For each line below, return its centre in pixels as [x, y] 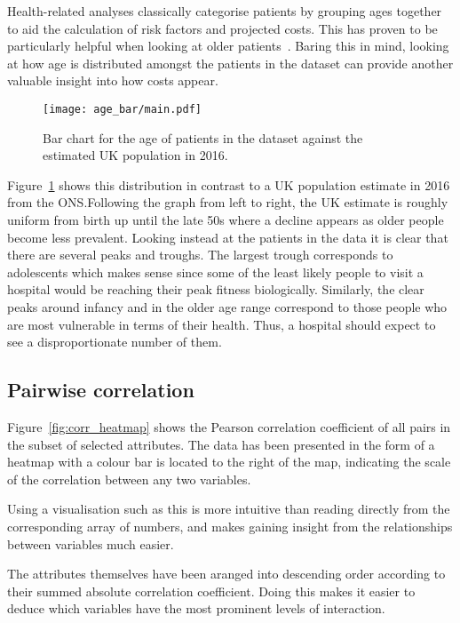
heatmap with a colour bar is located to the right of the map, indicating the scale [229, 462]
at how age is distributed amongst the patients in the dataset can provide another [230, 63]
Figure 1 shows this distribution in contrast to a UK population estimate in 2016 [229, 184]
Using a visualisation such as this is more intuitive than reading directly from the [229, 509]
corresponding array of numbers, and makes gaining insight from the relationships [230, 526]
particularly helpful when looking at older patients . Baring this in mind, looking [228, 46]
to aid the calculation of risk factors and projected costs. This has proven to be [222, 28]
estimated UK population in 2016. [135, 155]
